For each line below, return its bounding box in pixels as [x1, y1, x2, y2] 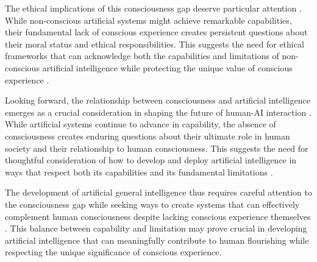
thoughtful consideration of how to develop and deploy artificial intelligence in [5, 154, 297, 166]
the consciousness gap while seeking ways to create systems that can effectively [5, 197, 300, 210]
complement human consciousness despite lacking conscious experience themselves [5, 210, 311, 222]
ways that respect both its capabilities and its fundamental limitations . [5, 165, 273, 178]
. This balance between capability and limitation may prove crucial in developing [5, 222, 307, 235]
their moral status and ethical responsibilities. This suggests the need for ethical [5, 37, 304, 50]
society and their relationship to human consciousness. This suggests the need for [5, 141, 308, 154]
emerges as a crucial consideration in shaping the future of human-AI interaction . [5, 105, 312, 118]
